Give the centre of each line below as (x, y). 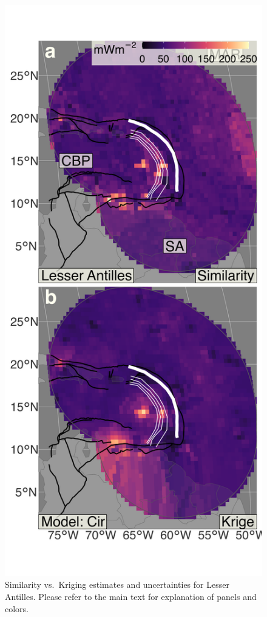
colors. (17, 608)
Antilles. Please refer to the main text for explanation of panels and (131, 596)
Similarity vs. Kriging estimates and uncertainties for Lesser (117, 584)
